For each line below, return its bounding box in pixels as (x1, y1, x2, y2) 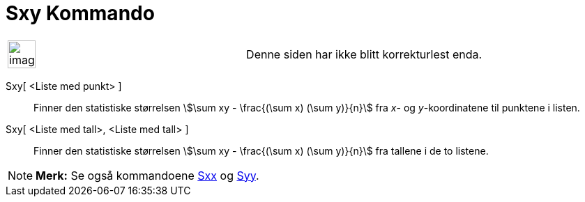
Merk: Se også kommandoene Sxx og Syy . (36, 168, 259, 182)
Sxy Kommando (6, 1, 155, 25)
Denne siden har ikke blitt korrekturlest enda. (246, 47, 483, 61)
